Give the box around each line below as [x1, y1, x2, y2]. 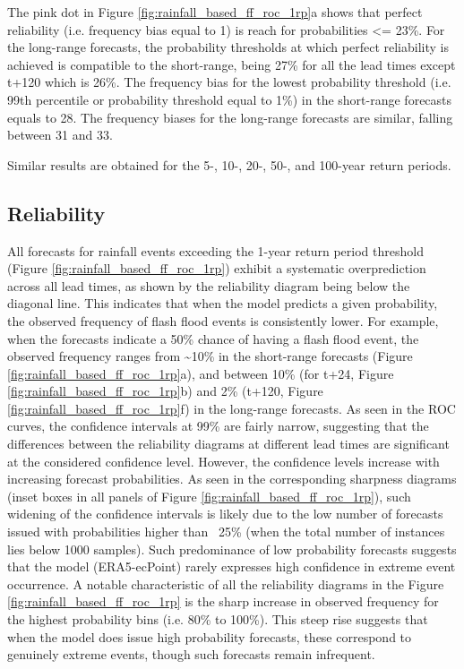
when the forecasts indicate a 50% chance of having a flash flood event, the [7, 329, 419, 347]
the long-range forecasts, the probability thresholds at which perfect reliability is [7, 38, 449, 56]
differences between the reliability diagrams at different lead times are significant [7, 434, 450, 453]
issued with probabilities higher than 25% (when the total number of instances [7, 522, 445, 541]
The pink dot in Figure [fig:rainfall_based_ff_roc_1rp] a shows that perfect [7, 3, 423, 21]
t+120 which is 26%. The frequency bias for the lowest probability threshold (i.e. [7, 73, 451, 91]
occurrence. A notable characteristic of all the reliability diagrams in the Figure [7, 574, 444, 593]
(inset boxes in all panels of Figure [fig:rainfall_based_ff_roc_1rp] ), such [7, 486, 411, 505]
